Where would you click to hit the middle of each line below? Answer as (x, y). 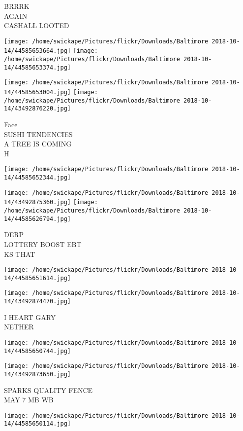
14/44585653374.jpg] (38, 67)
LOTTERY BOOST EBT (43, 244)
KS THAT (20, 254)
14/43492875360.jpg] (38, 202)
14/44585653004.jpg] (38, 92)
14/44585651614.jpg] (38, 278)
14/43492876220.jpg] (38, 109)
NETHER (19, 327)
